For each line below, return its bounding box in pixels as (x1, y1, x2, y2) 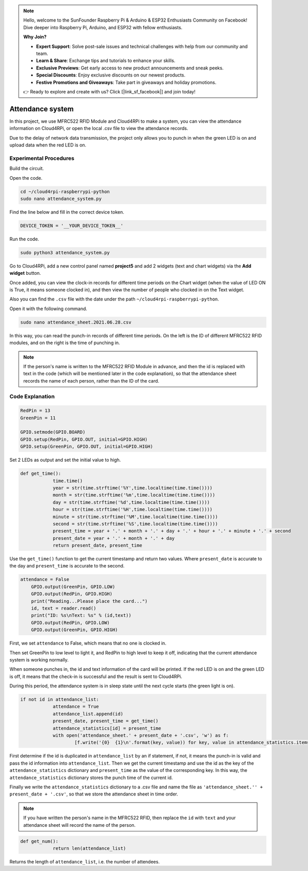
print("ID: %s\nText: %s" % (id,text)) (31, 613, 132, 618)
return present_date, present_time (52, 542, 142, 548)
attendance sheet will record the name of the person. (23, 822, 136, 828)
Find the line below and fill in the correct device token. (9, 209, 124, 215)
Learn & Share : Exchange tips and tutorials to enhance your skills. (36, 58, 176, 64)
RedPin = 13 (20, 408, 51, 413)
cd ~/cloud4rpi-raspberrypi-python (20, 188, 110, 195)
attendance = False (20, 577, 69, 582)
